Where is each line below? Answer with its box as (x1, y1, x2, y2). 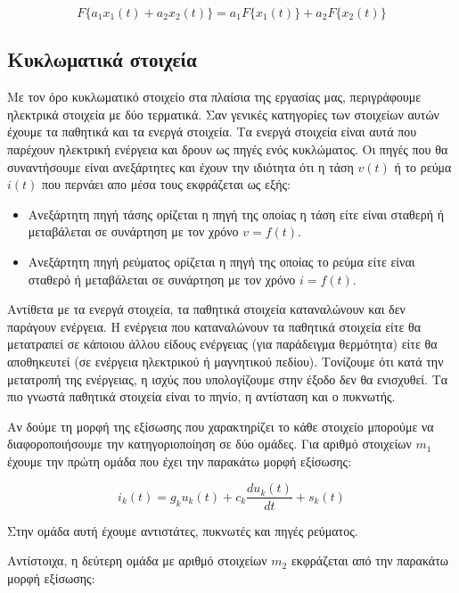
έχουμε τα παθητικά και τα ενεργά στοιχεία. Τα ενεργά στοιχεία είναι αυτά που (7, 122, 417, 141)
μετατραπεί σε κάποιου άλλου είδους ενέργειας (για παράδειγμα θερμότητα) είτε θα (7, 334, 438, 353)
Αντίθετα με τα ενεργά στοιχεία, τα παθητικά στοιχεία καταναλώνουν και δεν (7, 300, 406, 318)
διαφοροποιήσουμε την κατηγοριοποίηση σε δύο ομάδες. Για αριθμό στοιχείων (7, 434, 412, 453)
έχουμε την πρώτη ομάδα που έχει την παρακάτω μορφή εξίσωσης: (7, 451, 352, 470)
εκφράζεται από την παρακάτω (291, 551, 449, 570)
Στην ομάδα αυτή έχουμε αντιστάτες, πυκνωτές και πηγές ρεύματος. (7, 521, 358, 539)
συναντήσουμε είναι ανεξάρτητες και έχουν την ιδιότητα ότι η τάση (7, 157, 354, 176)
